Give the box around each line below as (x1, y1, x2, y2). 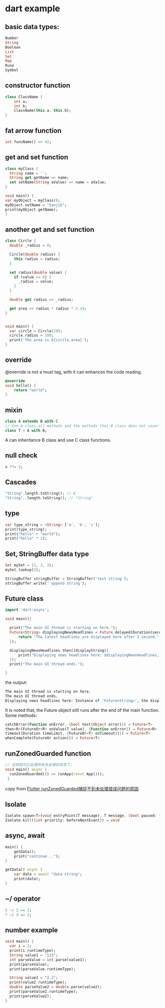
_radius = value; (18, 279, 54, 284)
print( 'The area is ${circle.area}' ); (9, 338, 89, 343)
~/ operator (5, 895, 41, 903)
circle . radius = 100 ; (9, 333, 54, 338)
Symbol (5, 68, 19, 73)
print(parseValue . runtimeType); (9, 967, 76, 972)
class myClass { (5, 166, 38, 171)
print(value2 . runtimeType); (9, 980, 67, 985)
